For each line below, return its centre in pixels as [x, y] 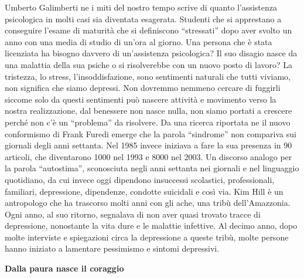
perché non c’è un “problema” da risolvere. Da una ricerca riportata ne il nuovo [148, 122]
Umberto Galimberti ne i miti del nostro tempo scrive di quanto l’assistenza [141, 7]
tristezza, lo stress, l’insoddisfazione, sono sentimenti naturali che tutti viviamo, [148, 76]
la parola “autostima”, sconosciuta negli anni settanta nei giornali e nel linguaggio [152, 168]
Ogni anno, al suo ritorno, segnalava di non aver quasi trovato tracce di [133, 214]
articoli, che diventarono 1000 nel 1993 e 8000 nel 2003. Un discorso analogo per [148, 156]
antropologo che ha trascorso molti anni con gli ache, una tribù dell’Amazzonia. [148, 203]
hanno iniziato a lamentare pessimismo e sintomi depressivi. [112, 248]
